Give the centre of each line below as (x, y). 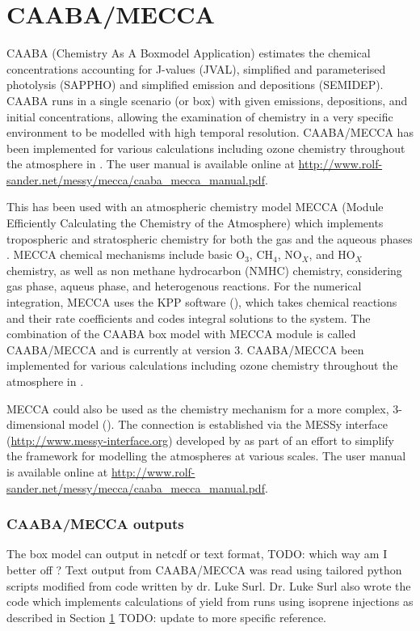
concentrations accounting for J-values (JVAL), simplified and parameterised (196, 68)
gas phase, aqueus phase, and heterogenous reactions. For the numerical (184, 286)
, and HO (332, 254)
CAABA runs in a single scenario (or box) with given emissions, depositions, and (207, 100)
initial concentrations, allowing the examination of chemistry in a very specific (200, 116)
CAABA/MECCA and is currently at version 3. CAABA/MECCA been (185, 349)
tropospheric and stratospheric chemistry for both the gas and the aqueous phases (210, 238)
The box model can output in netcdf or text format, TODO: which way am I (197, 554)
